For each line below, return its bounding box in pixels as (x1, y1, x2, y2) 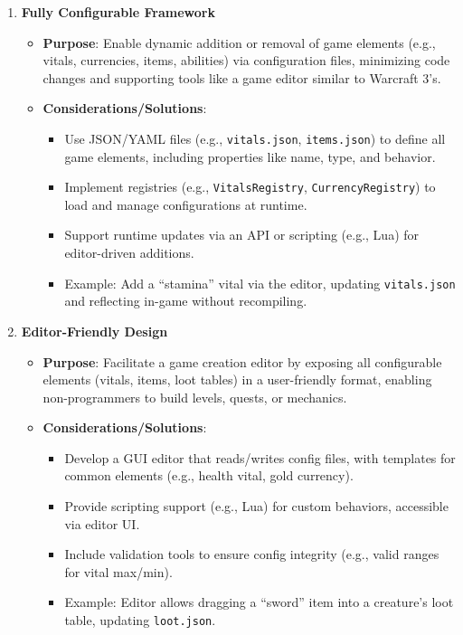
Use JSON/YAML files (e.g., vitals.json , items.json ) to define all (64, 128, 446, 147)
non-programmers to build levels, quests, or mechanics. (43, 387, 347, 406)
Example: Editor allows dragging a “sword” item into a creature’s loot (64, 592, 454, 611)
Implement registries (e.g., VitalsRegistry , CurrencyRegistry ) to (64, 177, 436, 196)
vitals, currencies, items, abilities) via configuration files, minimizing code (43, 51, 450, 70)
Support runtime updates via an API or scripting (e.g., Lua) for (64, 225, 420, 244)
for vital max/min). (64, 562, 173, 581)
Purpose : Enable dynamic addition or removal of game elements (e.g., (43, 33, 436, 52)
